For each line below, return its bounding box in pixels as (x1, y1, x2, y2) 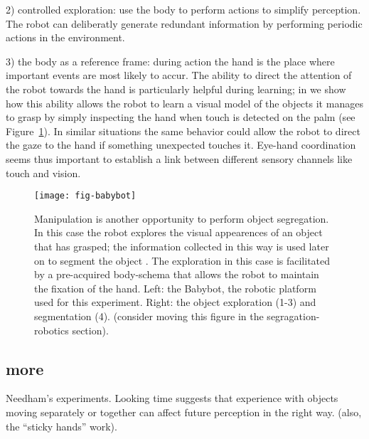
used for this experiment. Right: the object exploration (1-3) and (34, 295, 316, 310)
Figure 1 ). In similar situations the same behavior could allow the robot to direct (6, 123, 360, 138)
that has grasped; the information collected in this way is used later (34, 238, 329, 253)
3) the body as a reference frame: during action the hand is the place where (6, 53, 335, 68)
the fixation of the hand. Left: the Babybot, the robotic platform (34, 280, 316, 295)
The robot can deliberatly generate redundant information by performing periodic (6, 16, 363, 31)
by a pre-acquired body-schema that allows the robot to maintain (34, 267, 319, 282)
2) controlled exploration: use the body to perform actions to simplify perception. (6, 2, 361, 16)
